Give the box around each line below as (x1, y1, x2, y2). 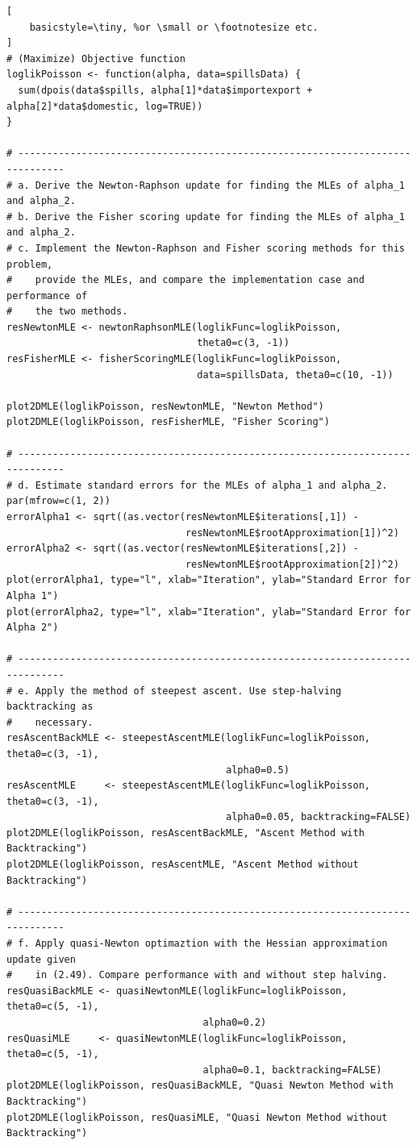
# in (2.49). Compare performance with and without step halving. (6, 969, 388, 981)
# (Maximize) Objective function (6, 52, 186, 65)
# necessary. (6, 716, 94, 728)
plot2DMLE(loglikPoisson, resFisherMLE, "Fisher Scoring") (6, 416, 330, 428)
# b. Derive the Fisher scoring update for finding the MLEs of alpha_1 (6, 210, 405, 223)
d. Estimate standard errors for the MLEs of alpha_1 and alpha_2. (18, 479, 388, 491)
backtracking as (6, 701, 94, 713)
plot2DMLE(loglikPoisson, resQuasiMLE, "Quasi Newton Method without (6, 1111, 388, 1123)
